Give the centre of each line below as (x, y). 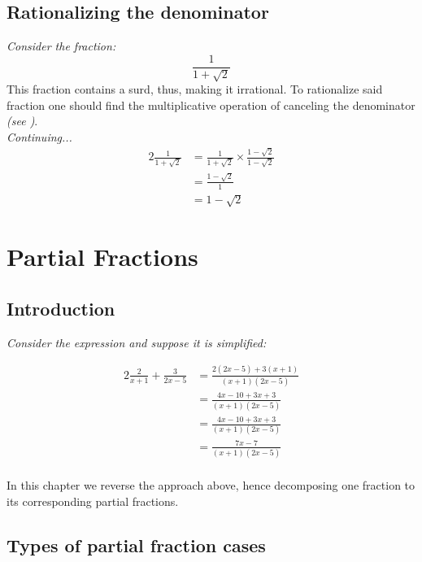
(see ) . (22, 121)
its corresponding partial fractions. (93, 501)
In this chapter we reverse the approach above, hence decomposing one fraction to (211, 485)
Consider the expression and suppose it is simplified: (137, 342)
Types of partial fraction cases (136, 545)
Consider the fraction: (61, 46)
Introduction (61, 308)
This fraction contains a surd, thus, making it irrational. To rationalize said (195, 89)
